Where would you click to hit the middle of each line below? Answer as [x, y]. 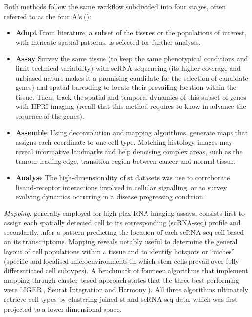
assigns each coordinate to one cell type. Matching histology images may [124, 142]
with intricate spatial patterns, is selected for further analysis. [108, 42]
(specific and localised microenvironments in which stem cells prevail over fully [122, 261]
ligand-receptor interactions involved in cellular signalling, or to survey [121, 187]
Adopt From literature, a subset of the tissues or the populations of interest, [131, 32]
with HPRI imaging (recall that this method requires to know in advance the [131, 106]
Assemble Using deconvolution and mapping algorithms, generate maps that [132, 132]
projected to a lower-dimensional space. [63, 308]
